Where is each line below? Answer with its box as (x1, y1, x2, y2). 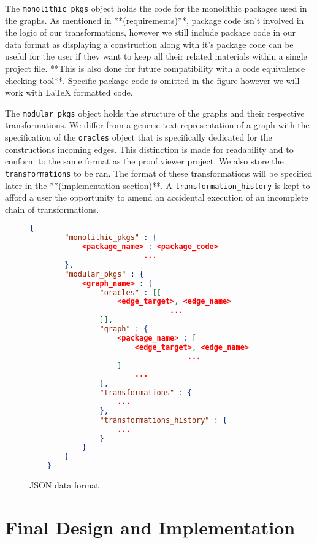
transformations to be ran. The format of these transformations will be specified (5, 166, 313, 179)
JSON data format (29, 479, 99, 491)
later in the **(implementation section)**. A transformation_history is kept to (5, 179, 310, 191)
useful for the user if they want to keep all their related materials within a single (5, 50, 307, 63)
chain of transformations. (5, 202, 99, 215)
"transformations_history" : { (99, 415, 227, 425)
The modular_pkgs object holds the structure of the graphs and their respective (5, 106, 305, 119)
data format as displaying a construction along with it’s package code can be (5, 37, 294, 50)
